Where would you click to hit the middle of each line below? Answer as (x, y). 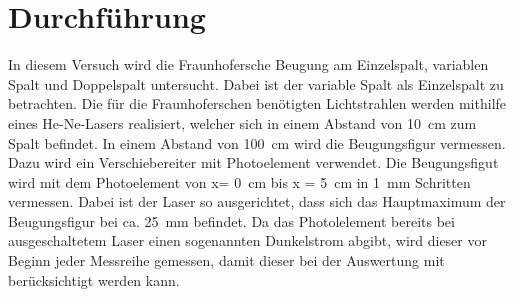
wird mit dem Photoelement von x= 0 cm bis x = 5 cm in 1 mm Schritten (239, 181)
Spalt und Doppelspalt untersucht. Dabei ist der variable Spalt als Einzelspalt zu (256, 83)
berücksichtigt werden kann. (94, 279)
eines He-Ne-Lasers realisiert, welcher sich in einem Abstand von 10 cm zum (242, 122)
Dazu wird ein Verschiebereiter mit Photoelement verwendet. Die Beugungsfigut (253, 162)
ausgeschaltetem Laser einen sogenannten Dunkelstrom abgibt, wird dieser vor (247, 240)
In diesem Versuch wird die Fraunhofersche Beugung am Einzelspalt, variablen (248, 64)
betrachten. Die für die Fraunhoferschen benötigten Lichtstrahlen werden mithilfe (257, 103)
